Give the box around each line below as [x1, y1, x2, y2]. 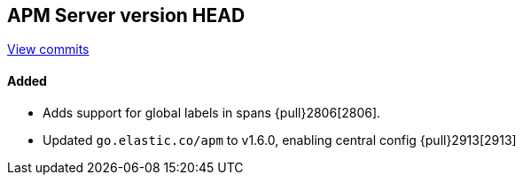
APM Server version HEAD [7, 4, 246, 27]
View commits [7, 42, 90, 57]
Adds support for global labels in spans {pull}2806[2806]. [43, 104, 381, 120]
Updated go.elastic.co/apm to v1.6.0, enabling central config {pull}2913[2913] [43, 132, 517, 148]
